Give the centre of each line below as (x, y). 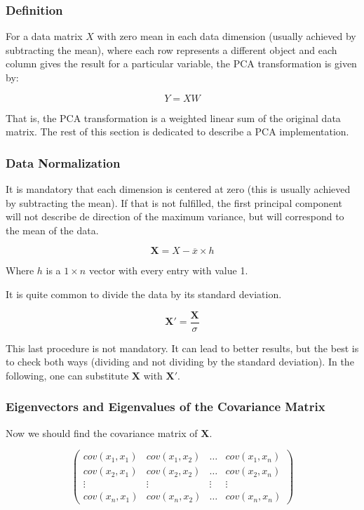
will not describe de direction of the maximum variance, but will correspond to (175, 216)
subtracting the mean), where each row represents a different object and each (171, 49)
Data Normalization (63, 162)
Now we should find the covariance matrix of (102, 432)
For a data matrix (44, 36)
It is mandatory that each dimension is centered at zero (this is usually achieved (178, 189)
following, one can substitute (67, 375)
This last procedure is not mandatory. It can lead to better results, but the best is (182, 348)
